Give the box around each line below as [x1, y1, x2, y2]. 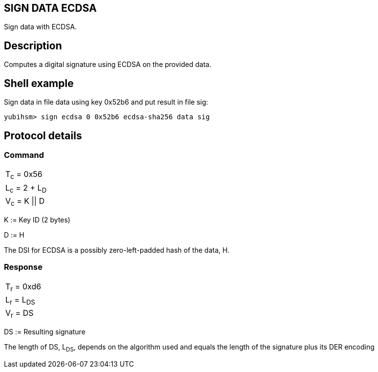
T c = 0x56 [5, 169, 42, 181]
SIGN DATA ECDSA [4, 2, 97, 14]
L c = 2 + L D [5, 182, 47, 194]
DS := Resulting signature [4, 328, 85, 336]
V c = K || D [5, 196, 45, 207]
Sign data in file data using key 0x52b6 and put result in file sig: [4, 98, 209, 107]
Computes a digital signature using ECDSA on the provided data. [4, 60, 211, 69]
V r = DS [5, 308, 34, 320]
